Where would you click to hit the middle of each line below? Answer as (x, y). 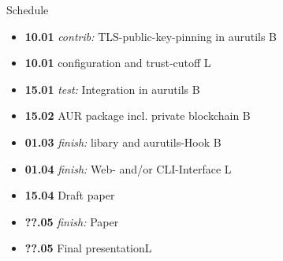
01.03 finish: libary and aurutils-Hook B (123, 142)
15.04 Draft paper (70, 195)
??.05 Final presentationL (88, 248)
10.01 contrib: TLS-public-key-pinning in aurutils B (151, 36)
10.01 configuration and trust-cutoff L (118, 63)
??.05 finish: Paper (72, 221)
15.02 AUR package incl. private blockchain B (138, 116)
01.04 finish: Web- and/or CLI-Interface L (128, 168)
